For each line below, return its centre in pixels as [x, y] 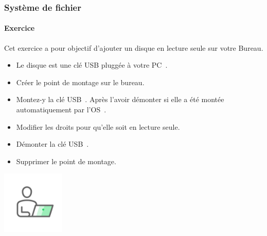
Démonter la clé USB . [52, 144]
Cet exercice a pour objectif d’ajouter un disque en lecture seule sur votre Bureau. [134, 47]
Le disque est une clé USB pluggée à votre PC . [92, 65]
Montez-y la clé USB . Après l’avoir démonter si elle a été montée [120, 99]
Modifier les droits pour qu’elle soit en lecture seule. [98, 126]
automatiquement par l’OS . [61, 110]
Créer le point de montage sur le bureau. [80, 82]
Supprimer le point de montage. [66, 161]
